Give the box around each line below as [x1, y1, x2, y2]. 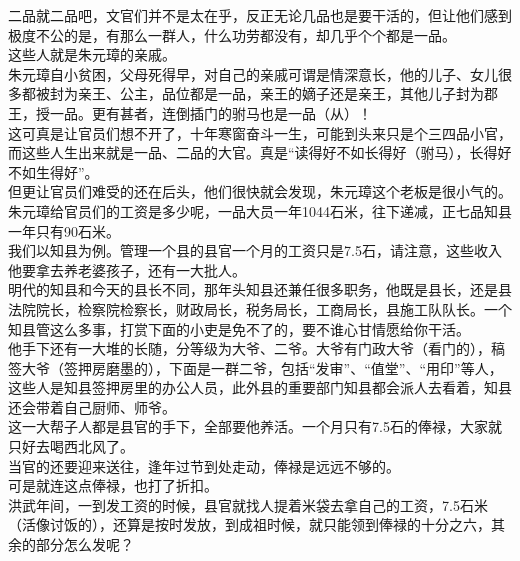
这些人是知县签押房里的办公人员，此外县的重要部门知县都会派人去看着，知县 [8, 377, 512, 398]
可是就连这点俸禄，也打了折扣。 [8, 475, 218, 496]
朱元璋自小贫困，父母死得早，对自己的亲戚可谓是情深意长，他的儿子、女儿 [8, 63, 498, 84]
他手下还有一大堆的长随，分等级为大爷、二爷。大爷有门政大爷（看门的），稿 [8, 338, 505, 359]
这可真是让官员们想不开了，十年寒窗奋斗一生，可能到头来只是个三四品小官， [8, 122, 512, 143]
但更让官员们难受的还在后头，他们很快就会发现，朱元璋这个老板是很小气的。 [8, 181, 512, 202]
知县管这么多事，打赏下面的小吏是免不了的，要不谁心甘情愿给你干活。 [8, 318, 470, 339]
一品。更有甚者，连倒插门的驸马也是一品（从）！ [49, 102, 372, 123]
